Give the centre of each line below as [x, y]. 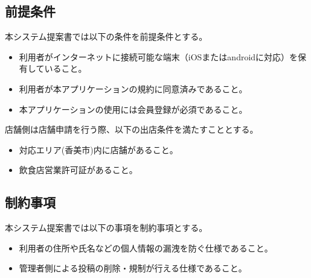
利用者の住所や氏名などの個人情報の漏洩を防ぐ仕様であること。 [146, 248]
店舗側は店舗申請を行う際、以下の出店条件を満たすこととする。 [132, 129]
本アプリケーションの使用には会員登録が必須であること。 [133, 109]
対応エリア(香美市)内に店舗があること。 [98, 149]
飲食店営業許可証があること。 [78, 170]
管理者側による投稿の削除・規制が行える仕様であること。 [133, 268]
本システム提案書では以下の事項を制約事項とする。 [106, 228]
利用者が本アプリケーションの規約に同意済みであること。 [133, 88]
